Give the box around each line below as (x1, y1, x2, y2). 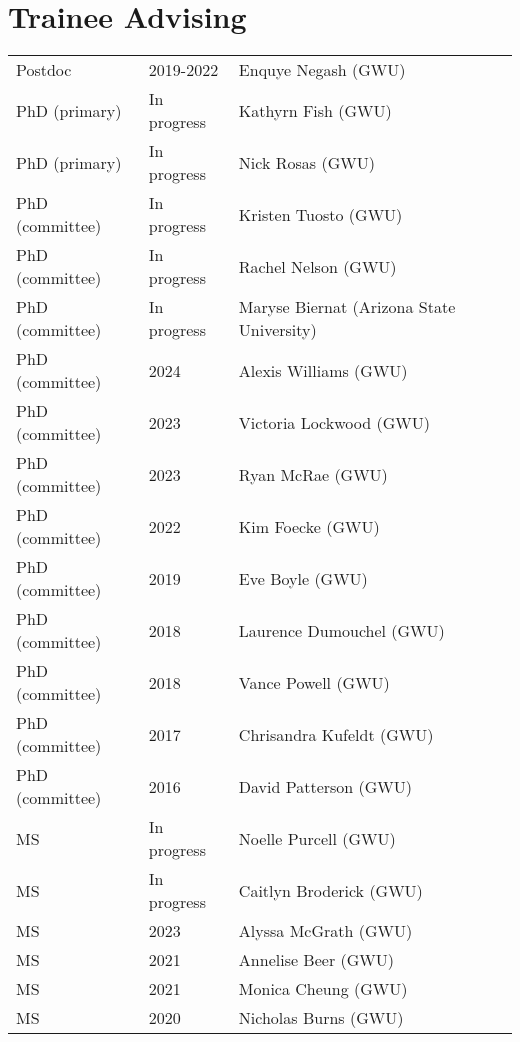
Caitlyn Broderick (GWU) (238, 878, 423, 902)
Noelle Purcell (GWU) (238, 826, 396, 850)
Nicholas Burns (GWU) (238, 1006, 404, 1030)
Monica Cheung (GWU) (238, 977, 408, 1001)
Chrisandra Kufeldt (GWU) (238, 722, 434, 746)
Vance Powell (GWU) (238, 670, 390, 694)
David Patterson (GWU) (238, 774, 412, 798)
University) (238, 318, 317, 342)
